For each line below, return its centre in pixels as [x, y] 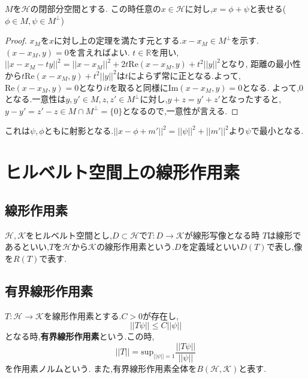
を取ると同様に [139, 87]
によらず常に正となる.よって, [184, 75]
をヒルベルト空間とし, [69, 235]
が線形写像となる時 [222, 235]
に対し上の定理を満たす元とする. [118, 40]
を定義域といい [211, 247]
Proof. [16, 40]
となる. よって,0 [273, 87]
